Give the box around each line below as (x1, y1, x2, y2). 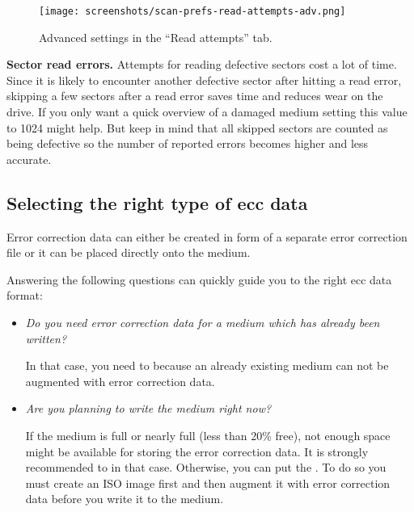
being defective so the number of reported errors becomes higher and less (6, 135, 369, 152)
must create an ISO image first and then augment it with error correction (25, 474, 391, 491)
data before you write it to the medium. (25, 490, 224, 507)
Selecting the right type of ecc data (6, 190, 308, 215)
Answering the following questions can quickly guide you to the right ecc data (6, 271, 392, 287)
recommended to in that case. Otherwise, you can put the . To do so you (25, 459, 387, 476)
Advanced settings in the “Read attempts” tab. (39, 28, 272, 45)
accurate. (6, 150, 52, 167)
